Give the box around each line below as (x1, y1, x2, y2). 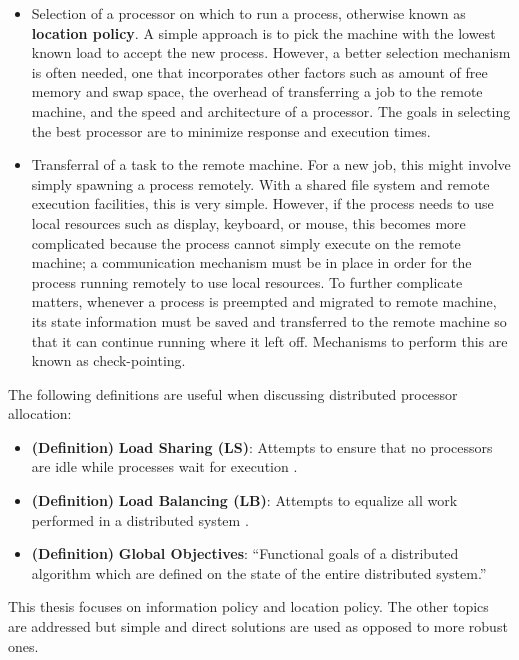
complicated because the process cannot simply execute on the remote (31, 232, 461, 253)
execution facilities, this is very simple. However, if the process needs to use (31, 193, 494, 214)
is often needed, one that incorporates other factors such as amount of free (31, 61, 488, 82)
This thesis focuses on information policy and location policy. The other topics (8, 596, 489, 617)
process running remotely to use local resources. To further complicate (31, 271, 463, 292)
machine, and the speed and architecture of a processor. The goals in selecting (31, 100, 511, 121)
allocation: (8, 403, 72, 424)
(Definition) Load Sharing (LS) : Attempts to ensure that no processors (31, 436, 493, 457)
